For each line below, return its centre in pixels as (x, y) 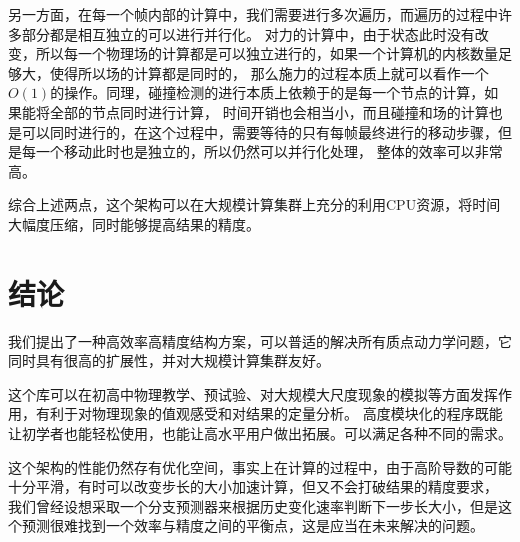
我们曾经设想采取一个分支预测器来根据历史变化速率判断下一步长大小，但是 (253, 505)
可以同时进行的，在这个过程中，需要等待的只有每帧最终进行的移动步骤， (259, 131)
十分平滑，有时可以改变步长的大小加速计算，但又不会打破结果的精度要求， (253, 486)
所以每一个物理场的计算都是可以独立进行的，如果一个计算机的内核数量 (266, 53)
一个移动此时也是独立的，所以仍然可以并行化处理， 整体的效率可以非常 (269, 151)
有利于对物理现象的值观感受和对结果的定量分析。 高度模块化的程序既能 (269, 413)
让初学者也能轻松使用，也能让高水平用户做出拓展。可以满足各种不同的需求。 (260, 433)
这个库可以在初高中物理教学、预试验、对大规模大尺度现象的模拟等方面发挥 (253, 393)
